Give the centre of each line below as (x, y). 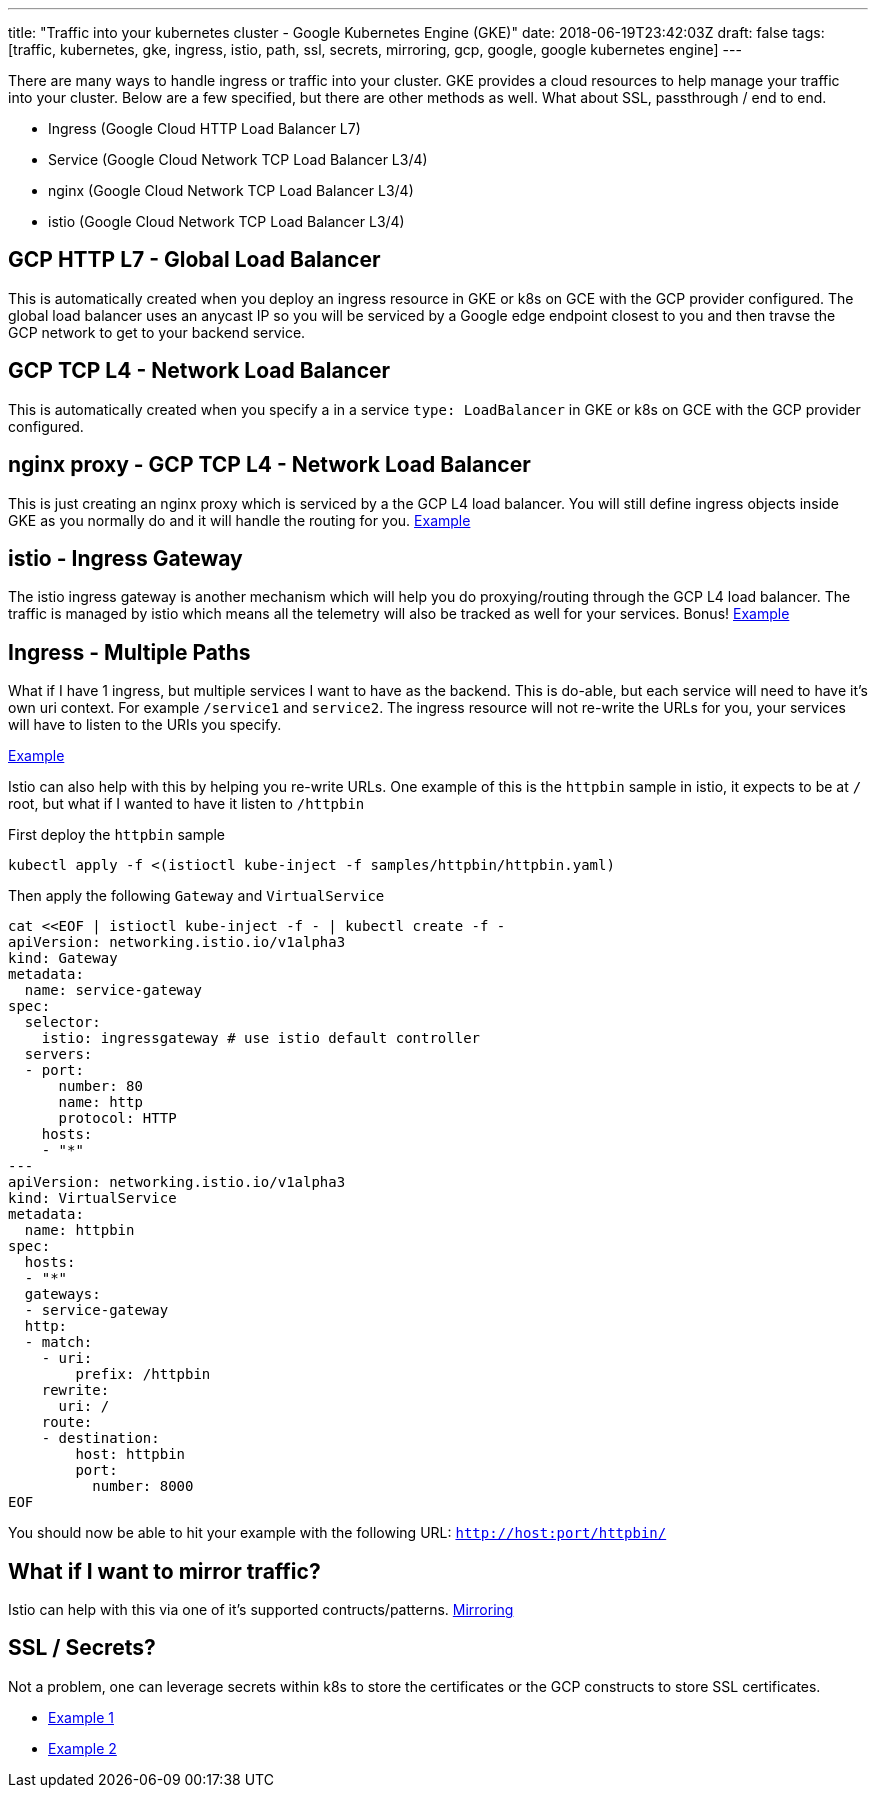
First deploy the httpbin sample (117, 835)
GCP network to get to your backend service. (157, 332)
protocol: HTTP (117, 1118)
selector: (62, 1022)
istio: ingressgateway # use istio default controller (261, 1038)
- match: (58, 1342)
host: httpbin (130, 1454)
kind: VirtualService (92, 1198)
